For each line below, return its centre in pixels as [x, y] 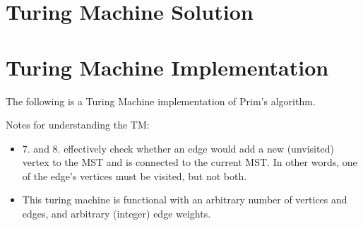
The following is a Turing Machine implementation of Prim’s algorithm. [161, 101]
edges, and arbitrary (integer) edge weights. [117, 214]
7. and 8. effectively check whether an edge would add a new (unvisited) [178, 148]
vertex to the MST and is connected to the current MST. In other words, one [190, 162]
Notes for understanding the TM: [78, 125]
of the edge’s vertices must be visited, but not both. [135, 176]
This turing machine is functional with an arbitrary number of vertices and [185, 200]
